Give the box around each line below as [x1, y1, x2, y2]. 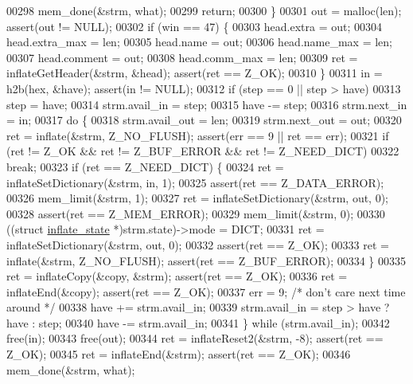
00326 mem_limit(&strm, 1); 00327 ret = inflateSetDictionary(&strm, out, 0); [6, 190, 389, 206]
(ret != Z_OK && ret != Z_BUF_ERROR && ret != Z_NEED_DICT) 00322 [6, 143, 399, 159]
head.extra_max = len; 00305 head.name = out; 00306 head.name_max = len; [6, 33, 392, 50]
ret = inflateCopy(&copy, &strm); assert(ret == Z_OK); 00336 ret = [6, 268, 348, 284]
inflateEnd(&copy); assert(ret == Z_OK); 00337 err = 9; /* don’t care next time [6, 283, 406, 300]
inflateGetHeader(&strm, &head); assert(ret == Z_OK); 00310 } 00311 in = [6, 65, 383, 81]
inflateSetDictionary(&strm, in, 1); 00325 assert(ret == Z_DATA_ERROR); [6, 174, 384, 190]
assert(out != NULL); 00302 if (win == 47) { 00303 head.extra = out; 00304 [6, 18, 382, 34]
